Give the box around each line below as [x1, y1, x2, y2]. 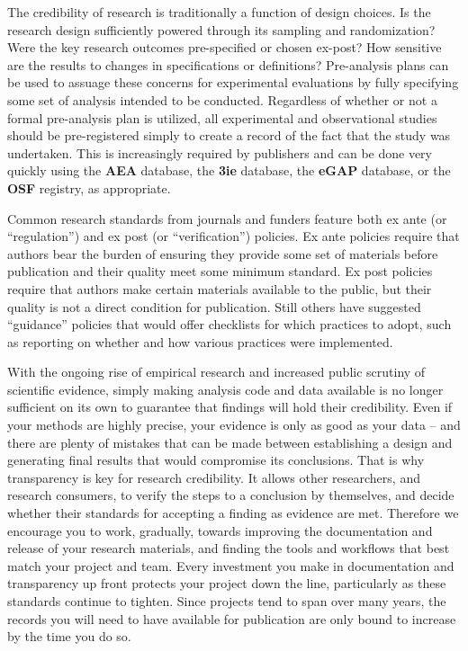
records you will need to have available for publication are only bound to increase [7, 609, 456, 628]
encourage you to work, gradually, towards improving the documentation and [7, 521, 433, 540]
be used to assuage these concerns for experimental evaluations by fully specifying [7, 73, 459, 92]
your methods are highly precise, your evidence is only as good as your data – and [7, 415, 461, 434]
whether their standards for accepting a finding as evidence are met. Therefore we [7, 504, 459, 522]
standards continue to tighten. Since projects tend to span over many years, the [7, 592, 446, 610]
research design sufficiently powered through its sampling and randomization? [7, 20, 436, 39]
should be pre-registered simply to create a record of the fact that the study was [7, 126, 451, 145]
